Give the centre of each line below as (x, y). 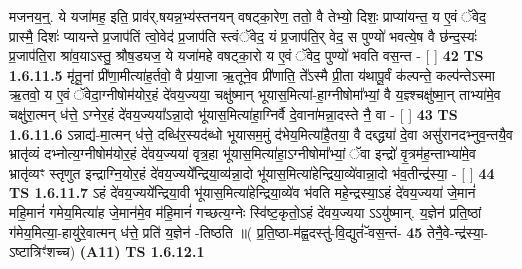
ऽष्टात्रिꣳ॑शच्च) (42, 251)
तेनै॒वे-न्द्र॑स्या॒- (458, 231)
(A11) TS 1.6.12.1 (142, 251)
